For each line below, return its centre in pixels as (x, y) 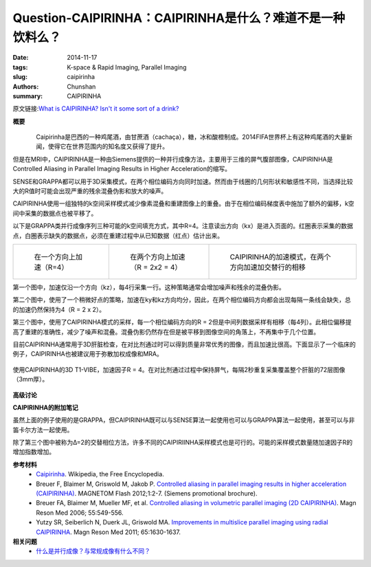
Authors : (26, 87)
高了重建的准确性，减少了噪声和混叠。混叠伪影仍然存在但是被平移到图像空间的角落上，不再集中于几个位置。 (166, 332)
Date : (21, 58)
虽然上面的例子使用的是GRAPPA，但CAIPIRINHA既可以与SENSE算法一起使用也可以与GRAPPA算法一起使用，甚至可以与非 (184, 420)
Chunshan (81, 87)
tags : (20, 67)
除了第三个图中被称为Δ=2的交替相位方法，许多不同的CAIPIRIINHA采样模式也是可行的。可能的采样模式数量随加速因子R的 (183, 443)
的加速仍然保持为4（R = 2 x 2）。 (59, 309)
